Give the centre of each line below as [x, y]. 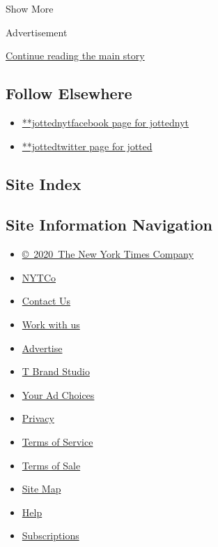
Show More [30, 8]
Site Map [41, 489]
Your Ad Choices [58, 394]
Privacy [38, 418]
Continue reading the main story [75, 56]
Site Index [44, 183]
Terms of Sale [51, 465]
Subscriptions [50, 535]
